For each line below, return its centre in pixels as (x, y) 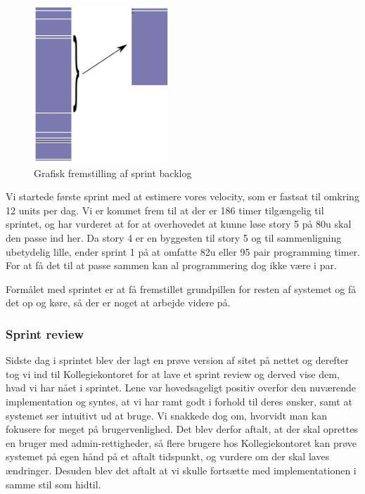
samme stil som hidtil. (53, 484)
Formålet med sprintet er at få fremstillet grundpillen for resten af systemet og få (181, 288)
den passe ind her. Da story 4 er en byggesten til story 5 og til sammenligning (174, 238)
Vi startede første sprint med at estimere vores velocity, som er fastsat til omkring (182, 196)
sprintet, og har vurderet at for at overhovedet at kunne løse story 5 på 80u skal (179, 224)
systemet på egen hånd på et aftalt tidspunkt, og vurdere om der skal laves (168, 456)
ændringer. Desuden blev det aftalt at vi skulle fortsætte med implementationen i (181, 470)
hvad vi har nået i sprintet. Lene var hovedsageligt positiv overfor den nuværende (181, 388)
